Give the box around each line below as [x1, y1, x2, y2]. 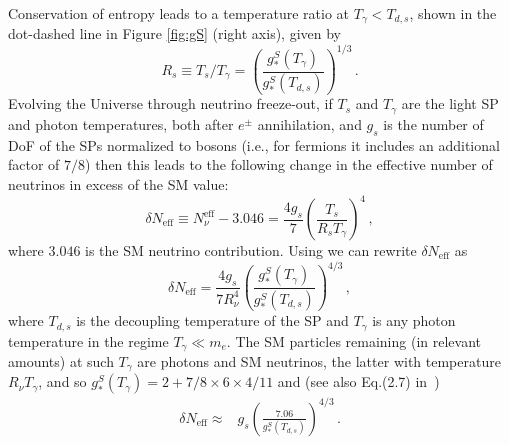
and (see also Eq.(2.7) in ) [277, 371, 440, 392]
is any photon [372, 310, 456, 331]
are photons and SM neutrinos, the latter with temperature [137, 350, 501, 371]
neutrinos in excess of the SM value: [8, 173, 229, 194]
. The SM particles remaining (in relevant [226, 330, 481, 351]
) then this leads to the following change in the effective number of [85, 154, 493, 175]
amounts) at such [8, 350, 114, 371]
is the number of [383, 113, 484, 134]
